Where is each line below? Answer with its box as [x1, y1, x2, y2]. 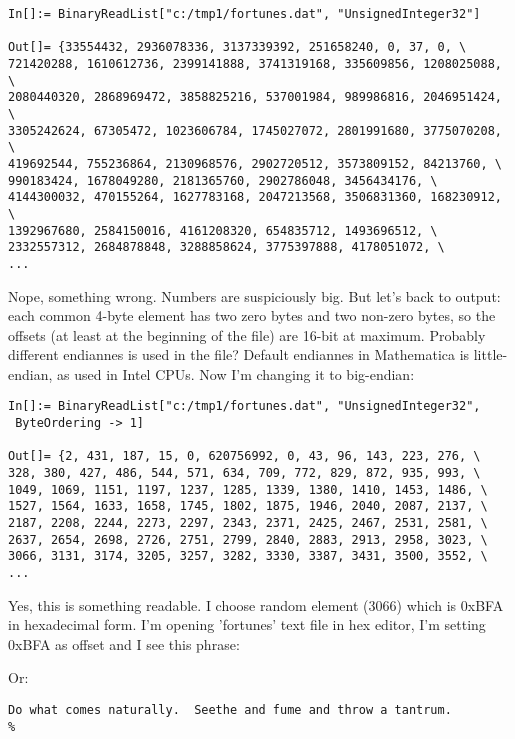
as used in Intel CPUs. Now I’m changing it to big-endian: [57, 363, 415, 384]
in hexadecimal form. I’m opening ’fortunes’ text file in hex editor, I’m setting [8, 614, 486, 635]
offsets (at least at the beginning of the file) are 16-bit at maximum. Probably [8, 324, 486, 345]
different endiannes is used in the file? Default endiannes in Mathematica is [8, 344, 470, 365]
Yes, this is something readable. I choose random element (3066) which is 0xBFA [8, 594, 504, 615]
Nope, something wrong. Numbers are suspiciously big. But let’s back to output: [8, 285, 501, 306]
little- [473, 344, 508, 365]
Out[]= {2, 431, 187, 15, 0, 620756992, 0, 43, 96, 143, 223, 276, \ [8, 449, 481, 464]
